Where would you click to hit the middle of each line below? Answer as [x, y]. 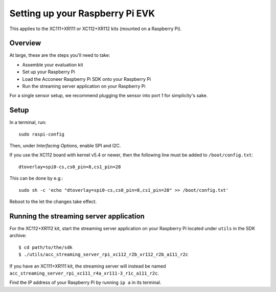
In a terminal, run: [28, 122]
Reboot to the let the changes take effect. [53, 201]
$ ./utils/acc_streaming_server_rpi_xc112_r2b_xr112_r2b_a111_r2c [103, 255]
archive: [18, 236]
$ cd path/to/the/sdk [45, 247]
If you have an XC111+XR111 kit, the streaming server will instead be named [88, 266]
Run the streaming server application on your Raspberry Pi [84, 86]
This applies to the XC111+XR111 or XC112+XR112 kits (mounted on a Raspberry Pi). [96, 29]
